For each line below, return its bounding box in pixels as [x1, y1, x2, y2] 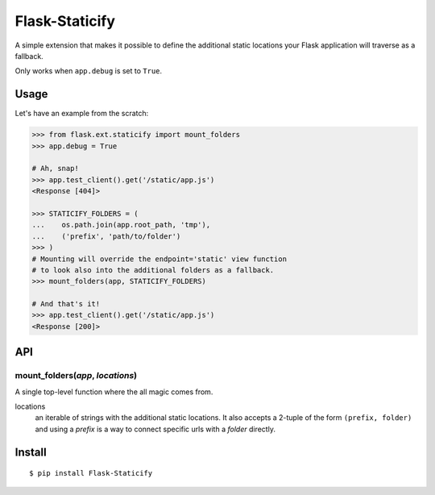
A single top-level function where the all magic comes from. [14, 387, 213, 397]
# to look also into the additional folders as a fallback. [31, 265, 275, 274]
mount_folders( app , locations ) [14, 370, 138, 381]
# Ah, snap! [31, 164, 80, 173]
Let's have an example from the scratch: [14, 109, 149, 119]
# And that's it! [31, 299, 101, 309]
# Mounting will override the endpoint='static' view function [31, 254, 288, 264]
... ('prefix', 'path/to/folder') [31, 231, 181, 241]
